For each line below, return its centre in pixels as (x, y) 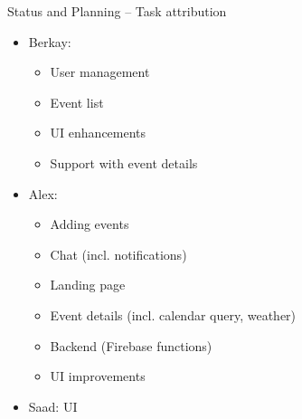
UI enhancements (98, 133)
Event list (77, 102)
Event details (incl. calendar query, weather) (173, 314)
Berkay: (50, 41)
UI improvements (98, 376)
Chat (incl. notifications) (118, 254)
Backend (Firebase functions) (131, 345)
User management (100, 72)
